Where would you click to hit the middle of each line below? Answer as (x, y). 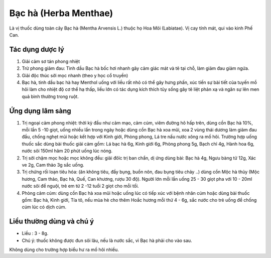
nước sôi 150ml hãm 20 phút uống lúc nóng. (67, 151)
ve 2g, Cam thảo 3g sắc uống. (53, 165)
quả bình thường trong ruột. (50, 96)
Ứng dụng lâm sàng (40, 111)
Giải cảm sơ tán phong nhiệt (51, 61)
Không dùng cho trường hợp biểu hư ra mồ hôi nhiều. (64, 250)
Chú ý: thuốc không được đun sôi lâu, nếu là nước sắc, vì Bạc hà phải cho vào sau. (107, 240)
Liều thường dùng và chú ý (52, 222)
